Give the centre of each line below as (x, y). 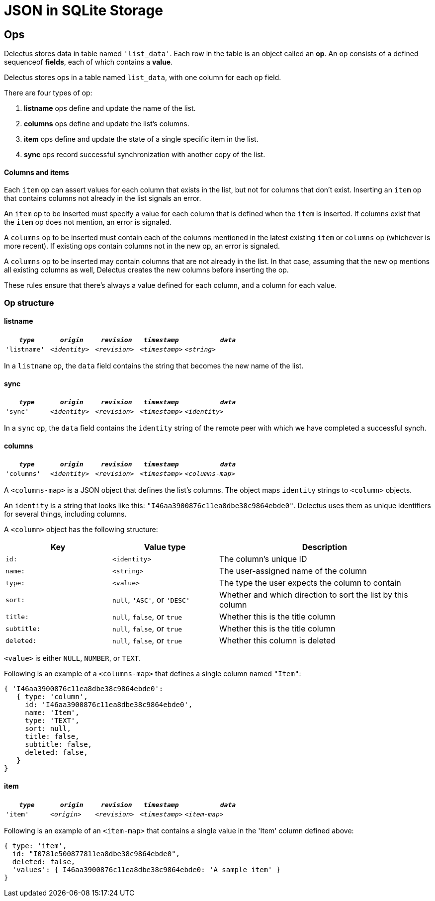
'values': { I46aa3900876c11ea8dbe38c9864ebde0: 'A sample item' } (146, 869)
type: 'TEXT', (52, 721)
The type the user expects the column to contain (310, 583)
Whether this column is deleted (278, 641)
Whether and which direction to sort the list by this (314, 595)
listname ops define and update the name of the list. (110, 108)
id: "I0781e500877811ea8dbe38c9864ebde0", (96, 854)
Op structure (29, 303)
